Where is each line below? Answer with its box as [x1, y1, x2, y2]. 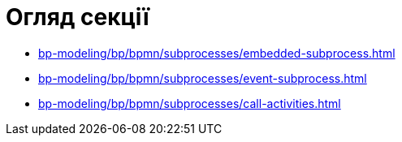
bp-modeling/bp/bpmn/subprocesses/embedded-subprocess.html [38, 45, 396, 60]
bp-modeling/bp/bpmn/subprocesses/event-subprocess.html [38, 71, 367, 85]
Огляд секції [6, 3, 149, 31]
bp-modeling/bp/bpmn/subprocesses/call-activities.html [38, 96, 341, 110]
